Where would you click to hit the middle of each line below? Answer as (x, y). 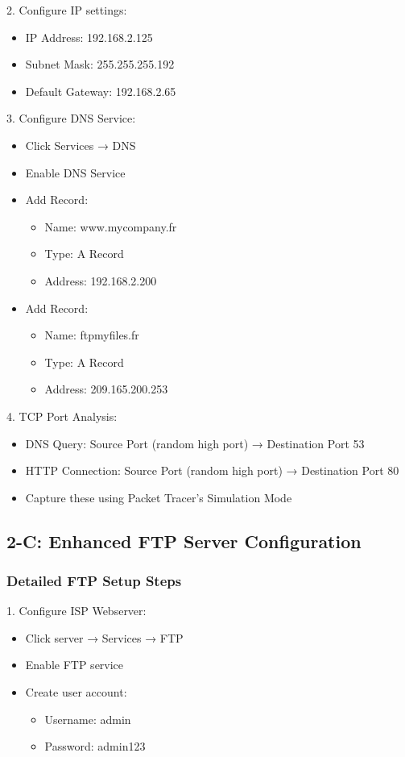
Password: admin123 (95, 746)
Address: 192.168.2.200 (101, 280)
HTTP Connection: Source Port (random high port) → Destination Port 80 (212, 470)
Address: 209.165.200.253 (106, 389)
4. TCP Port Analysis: (62, 416)
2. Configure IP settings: (67, 10)
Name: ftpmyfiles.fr (92, 335)
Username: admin (88, 719)
